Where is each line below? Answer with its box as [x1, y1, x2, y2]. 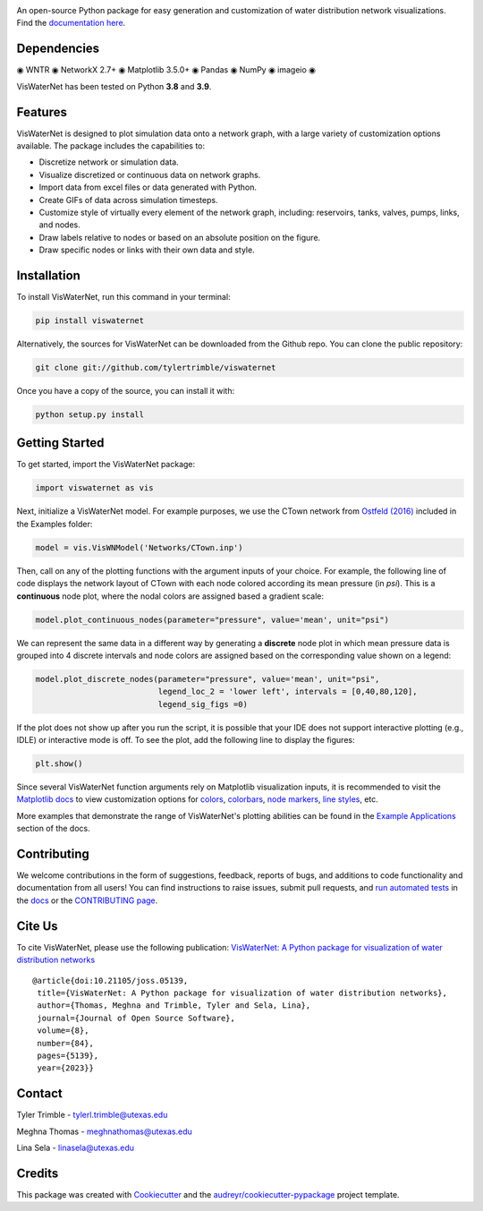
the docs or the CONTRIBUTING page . [16, 895, 158, 906]
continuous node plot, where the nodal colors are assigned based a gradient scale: [16, 591, 325, 601]
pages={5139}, [37, 1050, 99, 1061]
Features [16, 104, 67, 120]
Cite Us [16, 918, 58, 934]
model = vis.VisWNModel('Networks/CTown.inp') [35, 542, 243, 552]
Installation [16, 268, 80, 283]
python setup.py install [35, 409, 145, 420]
